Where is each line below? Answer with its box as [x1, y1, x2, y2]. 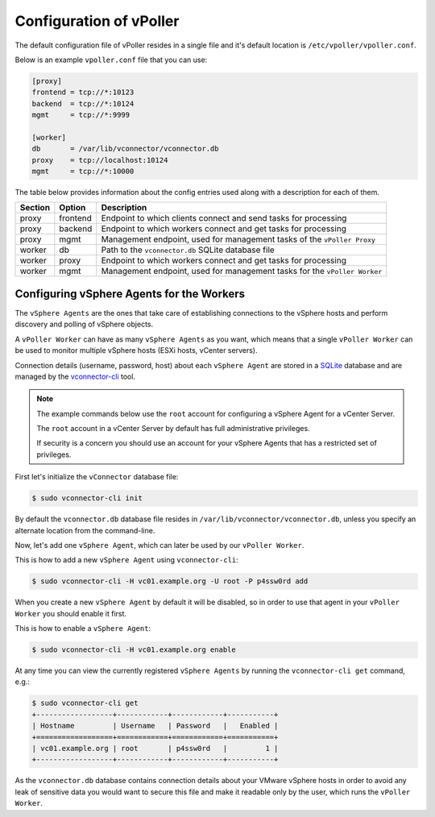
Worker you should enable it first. [14, 608, 127, 618]
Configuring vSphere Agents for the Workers [14, 287, 246, 301]
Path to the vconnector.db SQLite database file [101, 244, 275, 255]
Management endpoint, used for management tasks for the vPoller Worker [101, 266, 383, 277]
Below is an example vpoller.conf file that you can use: [14, 55, 208, 64]
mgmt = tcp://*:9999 [31, 110, 130, 120]
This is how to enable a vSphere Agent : [14, 624, 151, 633]
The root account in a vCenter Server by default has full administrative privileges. [36, 424, 310, 433]
